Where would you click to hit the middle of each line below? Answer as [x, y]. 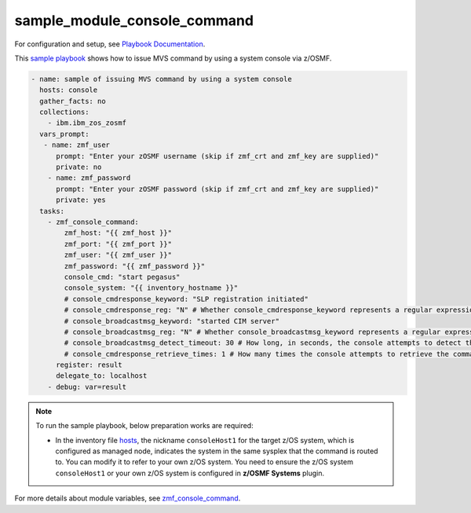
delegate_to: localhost [102, 376]
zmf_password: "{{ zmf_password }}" [135, 266]
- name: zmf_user [77, 145]
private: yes [81, 200]
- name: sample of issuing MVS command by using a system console [161, 79]
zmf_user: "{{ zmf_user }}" [118, 255]
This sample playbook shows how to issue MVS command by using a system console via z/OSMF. [173, 58]
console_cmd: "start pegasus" [122, 277]
